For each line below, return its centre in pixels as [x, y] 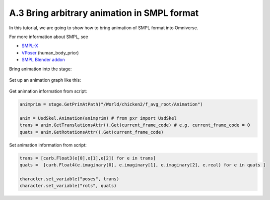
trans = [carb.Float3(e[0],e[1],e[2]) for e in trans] [88, 158]
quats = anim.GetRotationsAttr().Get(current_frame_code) [92, 132]
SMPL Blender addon [43, 60]
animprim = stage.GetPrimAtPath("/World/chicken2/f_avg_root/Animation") [111, 104]
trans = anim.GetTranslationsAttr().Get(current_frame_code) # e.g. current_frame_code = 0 [135, 125]
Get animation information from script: [48, 91]
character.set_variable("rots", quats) [68, 186]
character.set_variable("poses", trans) [69, 179]
